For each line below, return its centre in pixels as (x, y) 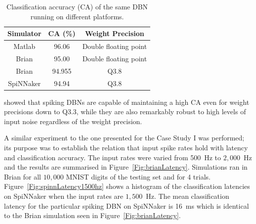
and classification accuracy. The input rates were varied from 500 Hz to (113, 157)
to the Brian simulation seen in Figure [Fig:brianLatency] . (92, 215)
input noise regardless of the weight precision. (73, 121)
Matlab (24, 46)
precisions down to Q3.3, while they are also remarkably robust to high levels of (125, 112)
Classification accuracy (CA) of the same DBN (77, 6)
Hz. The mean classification (188, 196)
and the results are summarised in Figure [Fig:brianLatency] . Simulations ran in (126, 167)
